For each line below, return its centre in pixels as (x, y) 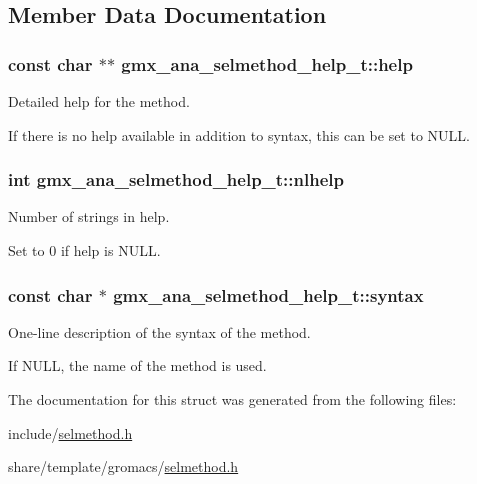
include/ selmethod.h (70, 432)
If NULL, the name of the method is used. (137, 365)
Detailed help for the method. (99, 101)
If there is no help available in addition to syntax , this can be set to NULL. (239, 134)
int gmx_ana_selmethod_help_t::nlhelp (176, 179)
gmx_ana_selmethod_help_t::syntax (268, 294)
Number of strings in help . (89, 216)
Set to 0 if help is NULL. (84, 250)
